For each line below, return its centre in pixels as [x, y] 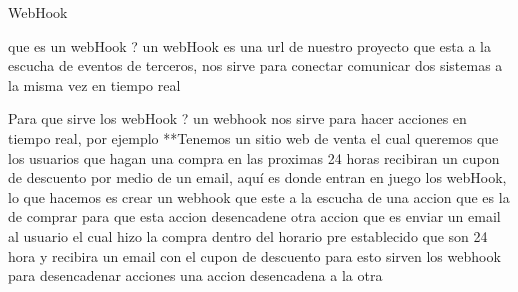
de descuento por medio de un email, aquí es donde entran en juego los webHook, [257, 177]
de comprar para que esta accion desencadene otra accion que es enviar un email [254, 216]
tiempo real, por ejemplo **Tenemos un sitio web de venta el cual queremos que [253, 137]
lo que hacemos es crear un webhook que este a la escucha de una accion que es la [259, 196]
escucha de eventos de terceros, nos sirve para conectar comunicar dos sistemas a [255, 65]
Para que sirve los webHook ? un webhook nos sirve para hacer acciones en [237, 118]
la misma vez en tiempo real [94, 84]
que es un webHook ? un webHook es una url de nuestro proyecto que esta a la [249, 45]
